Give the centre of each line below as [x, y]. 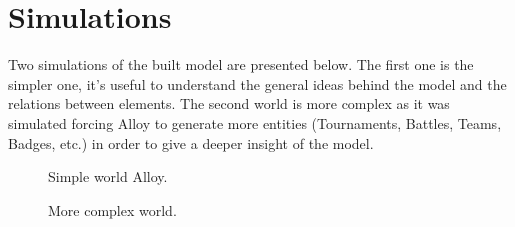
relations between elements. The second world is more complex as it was [229, 103]
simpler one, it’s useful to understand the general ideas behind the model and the [257, 83]
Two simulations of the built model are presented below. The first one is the [241, 64]
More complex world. [112, 209]
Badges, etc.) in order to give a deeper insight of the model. [191, 142]
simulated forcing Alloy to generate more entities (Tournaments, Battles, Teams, [255, 122]
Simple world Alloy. [108, 176]
